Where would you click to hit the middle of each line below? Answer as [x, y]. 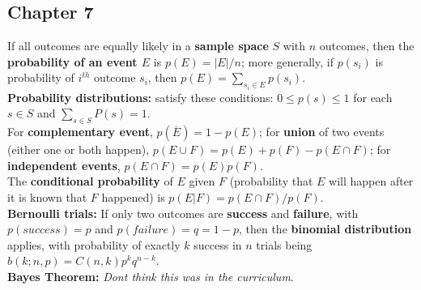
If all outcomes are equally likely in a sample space [138, 46]
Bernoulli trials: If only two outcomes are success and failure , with [183, 213]
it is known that [47, 197]
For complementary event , [80, 132]
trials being [284, 244]
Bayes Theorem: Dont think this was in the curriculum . [151, 276]
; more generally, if [287, 61]
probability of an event [72, 61]
